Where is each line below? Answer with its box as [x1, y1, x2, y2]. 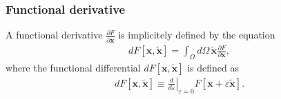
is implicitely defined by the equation [118, 27, 275, 42]
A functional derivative [6, 27, 103, 42]
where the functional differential [6, 60, 141, 74]
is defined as [187, 60, 240, 74]
